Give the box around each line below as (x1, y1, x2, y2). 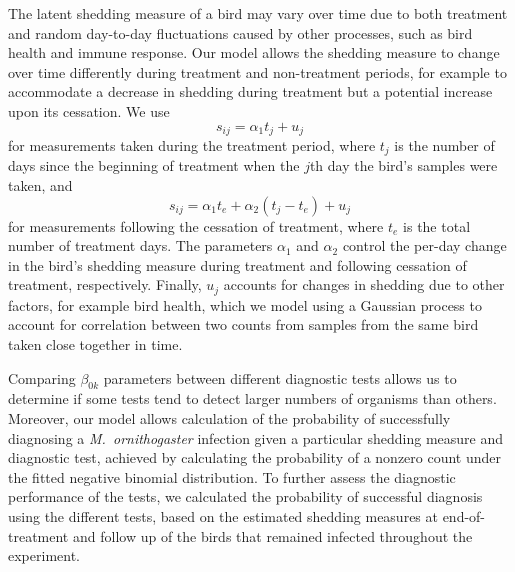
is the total (403, 215, 471, 236)
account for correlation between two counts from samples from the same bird (8, 314, 479, 335)
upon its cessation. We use (8, 100, 170, 121)
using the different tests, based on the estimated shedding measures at (8, 506, 438, 527)
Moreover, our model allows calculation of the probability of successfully (8, 408, 451, 429)
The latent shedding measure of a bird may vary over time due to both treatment (8, 3, 508, 23)
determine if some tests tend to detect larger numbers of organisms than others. (8, 388, 497, 409)
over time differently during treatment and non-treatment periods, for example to (8, 61, 507, 82)
